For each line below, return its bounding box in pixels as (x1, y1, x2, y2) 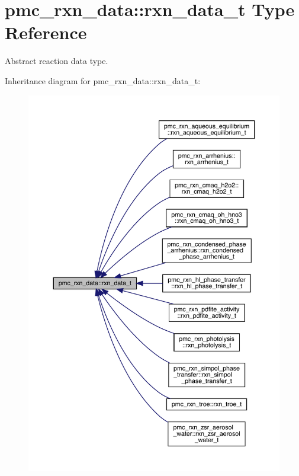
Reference (5, 20, 87, 44)
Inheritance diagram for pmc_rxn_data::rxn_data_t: (5, 74, 201, 87)
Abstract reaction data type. (5, 55, 108, 67)
